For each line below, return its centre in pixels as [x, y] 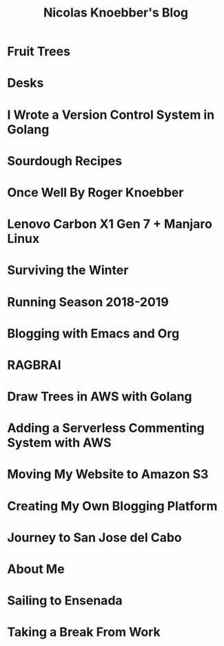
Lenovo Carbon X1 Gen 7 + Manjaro [110, 224]
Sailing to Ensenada [65, 601]
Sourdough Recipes [65, 161]
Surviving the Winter [68, 270]
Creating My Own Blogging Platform [112, 506]
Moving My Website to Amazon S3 [108, 474]
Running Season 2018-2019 [88, 302]
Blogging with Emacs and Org [93, 333]
